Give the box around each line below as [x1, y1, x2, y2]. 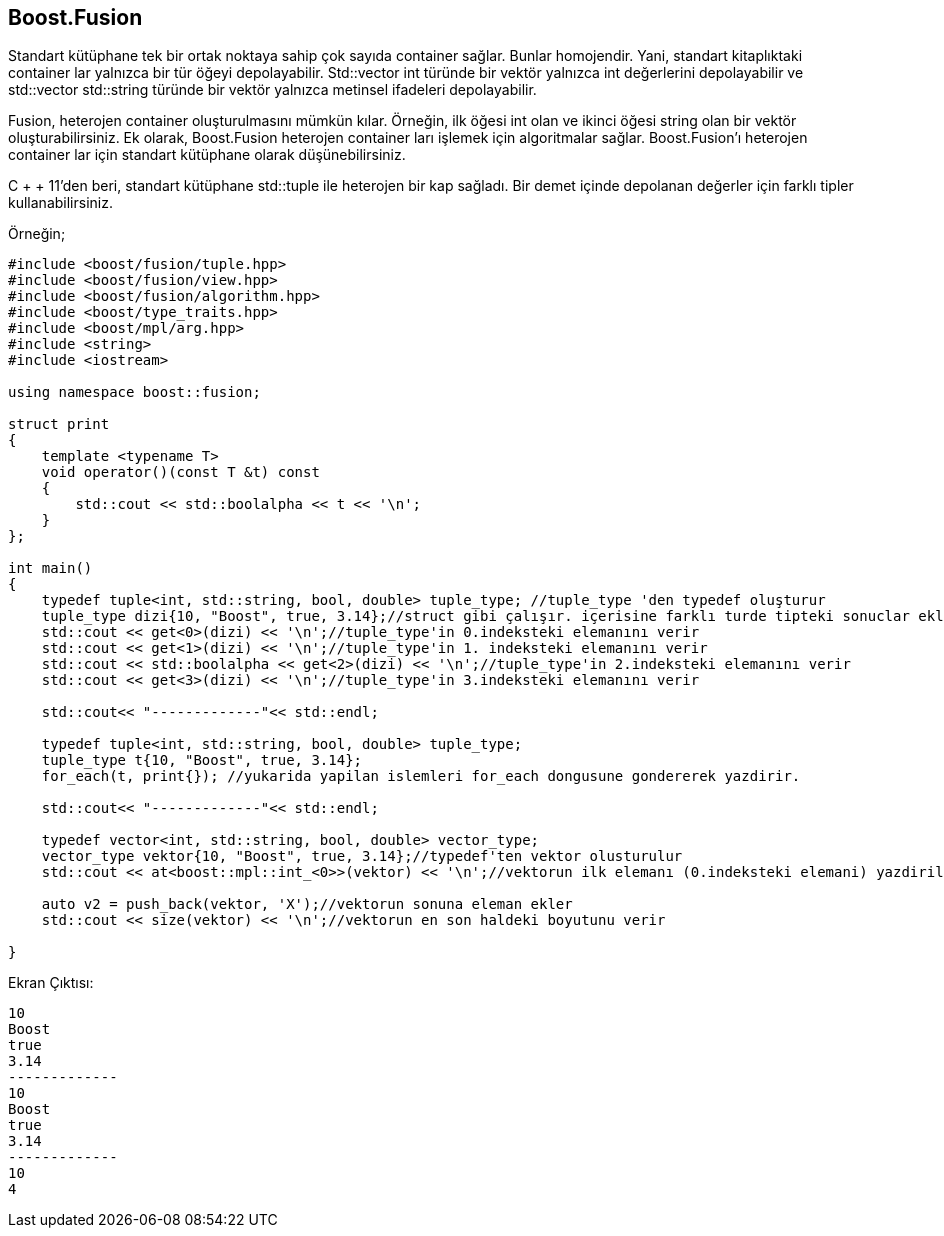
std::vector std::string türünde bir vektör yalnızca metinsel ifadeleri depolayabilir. [8, 81, 537, 99]
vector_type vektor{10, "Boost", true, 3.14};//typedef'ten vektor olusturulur [41, 848, 683, 865]
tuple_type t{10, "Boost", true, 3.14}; [41, 752, 363, 769]
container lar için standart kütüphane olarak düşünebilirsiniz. [8, 146, 406, 164]
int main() [8, 560, 93, 577]
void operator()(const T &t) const [41, 464, 320, 481]
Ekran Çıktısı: [8, 974, 94, 992]
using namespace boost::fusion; [8, 384, 261, 401]
